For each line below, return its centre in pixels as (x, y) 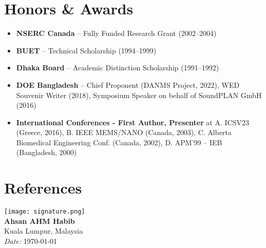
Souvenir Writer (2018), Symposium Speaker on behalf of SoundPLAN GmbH (139, 95)
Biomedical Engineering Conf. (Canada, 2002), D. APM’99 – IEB (119, 142)
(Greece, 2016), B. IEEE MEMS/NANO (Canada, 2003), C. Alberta (124, 132)
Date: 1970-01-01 (31, 241)
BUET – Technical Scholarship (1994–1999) (86, 50)
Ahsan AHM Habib (40, 221)
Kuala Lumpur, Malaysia (44, 231)
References (43, 188)
